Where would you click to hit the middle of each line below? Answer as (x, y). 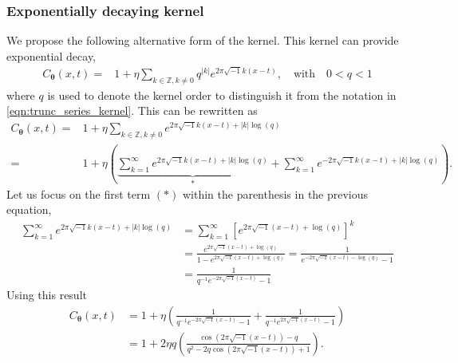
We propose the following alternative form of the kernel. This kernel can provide (203, 40)
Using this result (47, 295)
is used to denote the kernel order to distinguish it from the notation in (222, 95)
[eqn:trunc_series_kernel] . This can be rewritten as (132, 110)
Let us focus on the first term (79, 193)
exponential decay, (51, 55)
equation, (29, 209)
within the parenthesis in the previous (275, 193)
